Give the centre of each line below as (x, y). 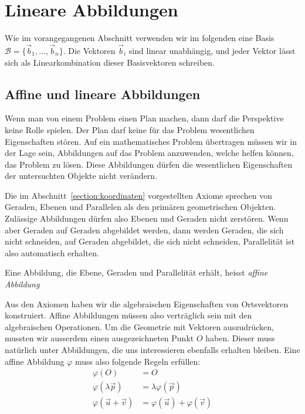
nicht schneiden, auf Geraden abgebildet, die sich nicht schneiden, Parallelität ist (150, 241)
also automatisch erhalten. (52, 252)
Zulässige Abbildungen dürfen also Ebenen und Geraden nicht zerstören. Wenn (147, 218)
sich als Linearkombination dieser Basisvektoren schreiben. (110, 62)
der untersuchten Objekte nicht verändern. (81, 176)
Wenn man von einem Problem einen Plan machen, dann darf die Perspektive (144, 118)
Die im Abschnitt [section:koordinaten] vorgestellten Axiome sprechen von (139, 195)
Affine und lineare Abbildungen (103, 94)
